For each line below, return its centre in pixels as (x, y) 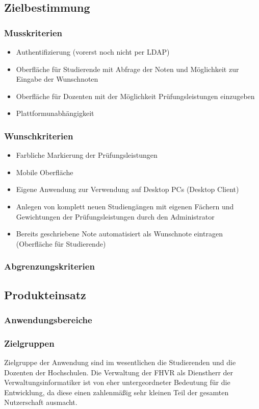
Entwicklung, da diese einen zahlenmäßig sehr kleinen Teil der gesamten (116, 392)
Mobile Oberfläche (45, 172)
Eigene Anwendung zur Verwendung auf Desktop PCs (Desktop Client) (127, 189)
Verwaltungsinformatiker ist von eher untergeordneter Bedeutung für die (117, 382)
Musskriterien (33, 32)
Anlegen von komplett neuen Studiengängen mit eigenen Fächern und (125, 206)
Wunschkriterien (39, 136)
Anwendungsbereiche (48, 319)
